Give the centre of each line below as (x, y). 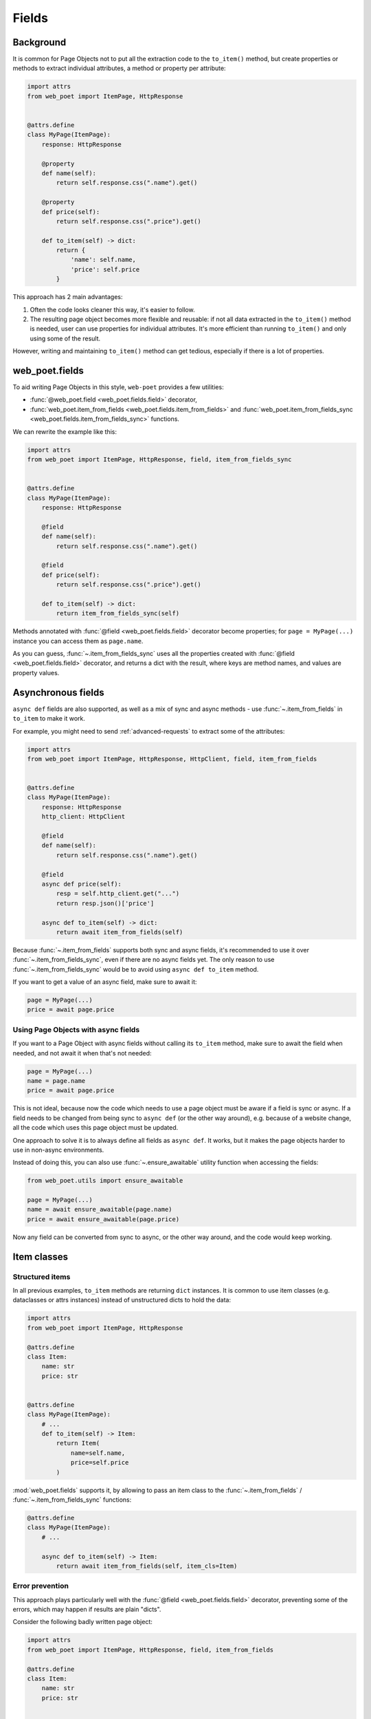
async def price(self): (81, 884)
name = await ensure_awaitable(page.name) (100, 1209)
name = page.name (56, 1081)
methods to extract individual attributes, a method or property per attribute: (119, 68)
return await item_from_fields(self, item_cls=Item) (147, 1566)
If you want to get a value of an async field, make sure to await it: (105, 982)
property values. (36, 672)
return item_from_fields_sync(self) (118, 613)
